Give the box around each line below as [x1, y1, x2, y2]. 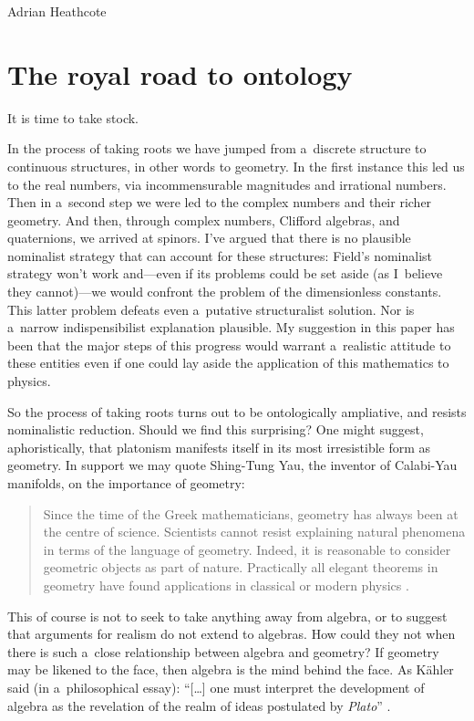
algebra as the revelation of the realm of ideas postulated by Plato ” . [7, 695, 391, 715]
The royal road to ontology [7, 55, 353, 92]
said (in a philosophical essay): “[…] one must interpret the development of [7, 677, 425, 696]
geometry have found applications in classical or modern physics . [43, 575, 409, 594]
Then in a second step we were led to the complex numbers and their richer [7, 193, 432, 212]
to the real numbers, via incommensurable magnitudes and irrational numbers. [7, 174, 447, 193]
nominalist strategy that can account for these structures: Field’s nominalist [7, 246, 433, 265]
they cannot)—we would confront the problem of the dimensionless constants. [7, 282, 442, 301]
